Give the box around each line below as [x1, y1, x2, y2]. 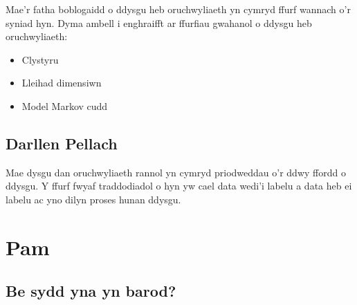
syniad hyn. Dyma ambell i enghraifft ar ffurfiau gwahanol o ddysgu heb [6, 15, 312, 30]
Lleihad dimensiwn [21, 75, 102, 90]
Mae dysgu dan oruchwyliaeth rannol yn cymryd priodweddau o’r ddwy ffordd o [6, 165, 346, 179]
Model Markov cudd [21, 98, 108, 113]
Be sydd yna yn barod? [6, 280, 176, 302]
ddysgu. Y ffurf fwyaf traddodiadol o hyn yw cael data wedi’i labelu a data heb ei [6, 178, 352, 193]
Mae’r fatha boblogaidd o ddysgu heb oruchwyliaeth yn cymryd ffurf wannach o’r [6, 2, 351, 16]
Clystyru [21, 52, 59, 66]
